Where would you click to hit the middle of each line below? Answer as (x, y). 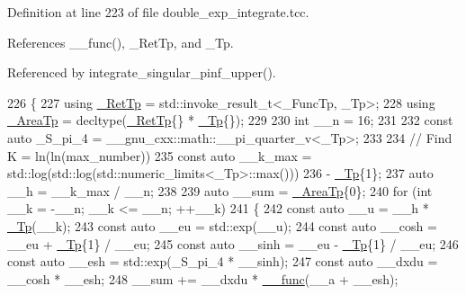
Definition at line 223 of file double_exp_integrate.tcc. (158, 12)
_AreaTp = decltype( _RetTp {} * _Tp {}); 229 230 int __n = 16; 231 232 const (230, 120)
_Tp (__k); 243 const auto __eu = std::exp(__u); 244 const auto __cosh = (222, 225)
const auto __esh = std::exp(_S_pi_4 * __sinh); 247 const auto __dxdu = (223, 261)
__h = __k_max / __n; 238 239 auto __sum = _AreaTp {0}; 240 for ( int (220, 190)
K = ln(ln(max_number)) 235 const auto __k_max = (160, 155)
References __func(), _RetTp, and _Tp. (121, 42)
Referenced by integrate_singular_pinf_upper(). (142, 72)
